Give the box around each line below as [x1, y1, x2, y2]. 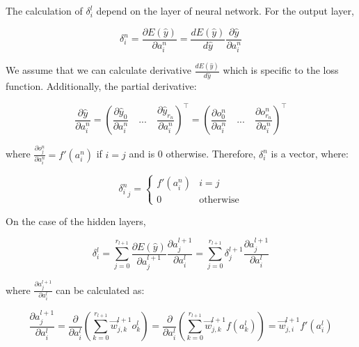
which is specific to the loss [223, 63, 339, 77]
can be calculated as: [56, 282, 145, 297]
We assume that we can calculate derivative [6, 63, 191, 77]
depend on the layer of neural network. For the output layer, [96, 3, 354, 17]
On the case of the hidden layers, [6, 213, 146, 228]
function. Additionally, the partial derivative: [6, 79, 197, 93]
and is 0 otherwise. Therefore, [129, 146, 256, 161]
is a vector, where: [271, 146, 349, 161]
